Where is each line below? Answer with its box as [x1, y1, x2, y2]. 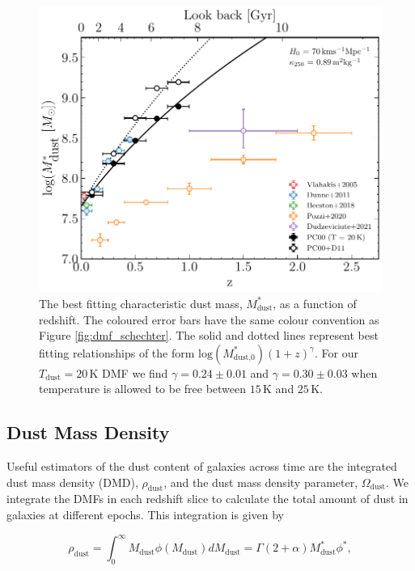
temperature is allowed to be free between [39, 380, 247, 397]
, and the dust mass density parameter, [163, 473, 358, 490]
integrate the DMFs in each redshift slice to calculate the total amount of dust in [6, 490, 409, 507]
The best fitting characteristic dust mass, [39, 294, 243, 311]
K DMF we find [89, 364, 168, 381]
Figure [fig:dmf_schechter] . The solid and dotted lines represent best [39, 327, 379, 344]
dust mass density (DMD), [6, 473, 138, 490]
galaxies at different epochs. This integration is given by [6, 506, 284, 523]
